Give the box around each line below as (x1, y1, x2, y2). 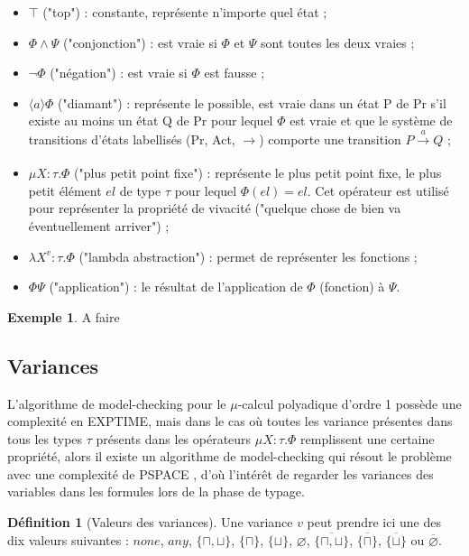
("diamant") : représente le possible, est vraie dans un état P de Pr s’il (58, 93, 446, 112)
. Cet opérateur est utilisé (307, 181, 449, 199)
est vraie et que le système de (290, 111, 453, 130)
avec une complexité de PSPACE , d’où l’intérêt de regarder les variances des (7, 464, 434, 483)
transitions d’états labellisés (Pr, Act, (28, 129, 235, 148)
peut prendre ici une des (307, 513, 441, 532)
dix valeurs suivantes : (7, 530, 129, 549)
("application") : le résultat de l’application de (49, 277, 303, 296)
